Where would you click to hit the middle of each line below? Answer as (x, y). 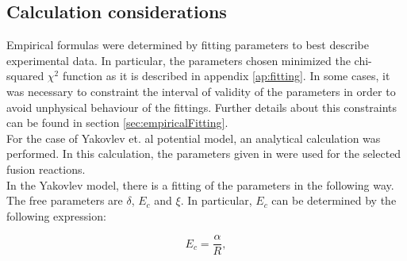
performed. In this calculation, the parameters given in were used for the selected (204, 154)
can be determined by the (334, 200)
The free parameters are (65, 200)
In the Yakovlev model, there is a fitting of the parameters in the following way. (200, 184)
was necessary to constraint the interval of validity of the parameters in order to (201, 91)
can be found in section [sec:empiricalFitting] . (117, 123)
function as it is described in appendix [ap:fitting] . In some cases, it (226, 76)
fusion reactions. (46, 169)
